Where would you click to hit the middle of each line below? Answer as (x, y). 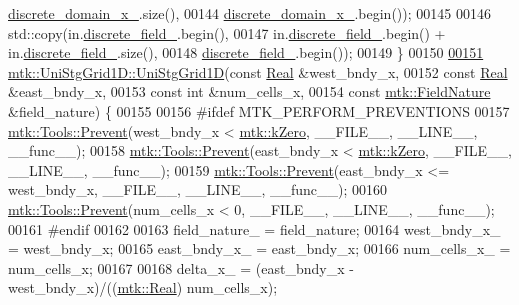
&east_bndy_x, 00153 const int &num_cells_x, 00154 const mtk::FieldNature (249, 91)
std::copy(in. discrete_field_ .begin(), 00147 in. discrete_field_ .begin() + (227, 32)
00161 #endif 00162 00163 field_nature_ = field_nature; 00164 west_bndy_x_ (254, 228)
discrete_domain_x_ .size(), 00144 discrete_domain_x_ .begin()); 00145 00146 (249, 13)
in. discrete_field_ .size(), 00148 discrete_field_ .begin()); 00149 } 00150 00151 (246, 52)
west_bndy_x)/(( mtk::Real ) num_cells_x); (143, 287)
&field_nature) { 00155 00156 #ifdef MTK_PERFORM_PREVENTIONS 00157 (259, 110)
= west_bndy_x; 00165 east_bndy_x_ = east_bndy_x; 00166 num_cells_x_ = (259, 248)
